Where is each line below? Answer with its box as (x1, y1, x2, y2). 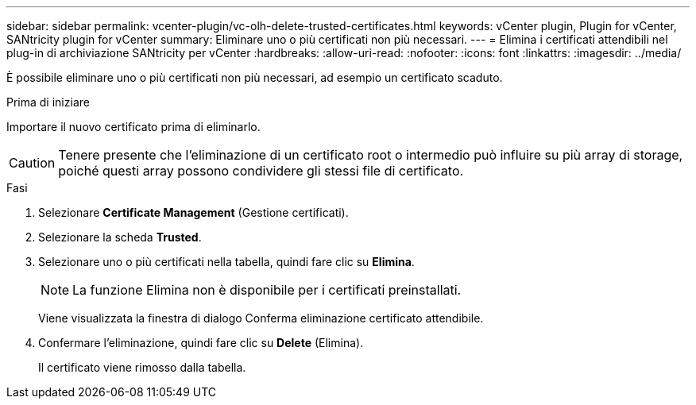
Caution (9, 155, 56, 171)
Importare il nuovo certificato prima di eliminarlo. (6, 120, 261, 133)
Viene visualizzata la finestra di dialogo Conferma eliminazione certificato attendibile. (38, 311, 484, 325)
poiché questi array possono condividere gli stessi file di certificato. (58, 163, 464, 179)
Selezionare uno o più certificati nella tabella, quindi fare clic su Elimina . (38, 255, 415, 268)
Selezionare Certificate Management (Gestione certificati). (38, 206, 349, 219)
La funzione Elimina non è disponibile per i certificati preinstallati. (72, 282, 462, 298)
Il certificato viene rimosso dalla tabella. (38, 361, 246, 374)
